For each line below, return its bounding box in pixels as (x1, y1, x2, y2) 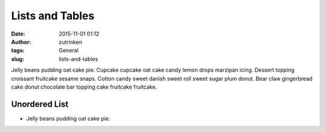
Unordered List (11, 99, 69, 109)
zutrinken (59, 38, 83, 45)
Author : (11, 38, 31, 45)
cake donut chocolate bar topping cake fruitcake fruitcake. (11, 83, 157, 90)
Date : (11, 30, 25, 37)
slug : (11, 55, 24, 63)
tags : (11, 47, 25, 54)
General (59, 47, 78, 54)
